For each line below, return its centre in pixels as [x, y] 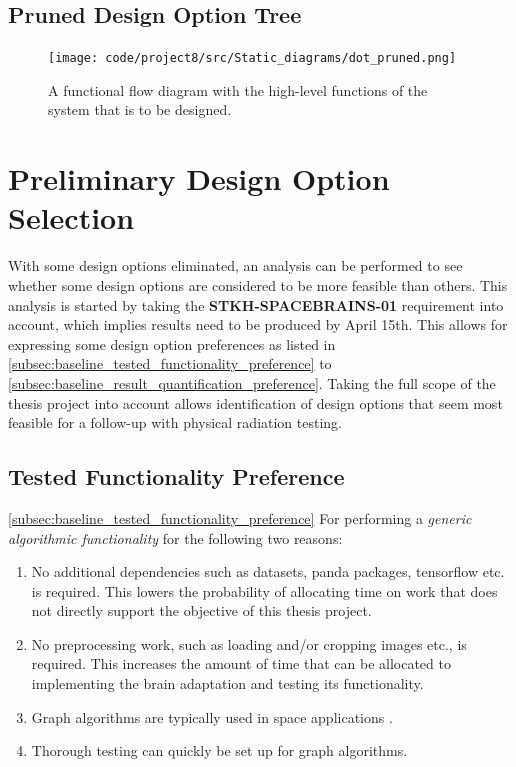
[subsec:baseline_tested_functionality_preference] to [170, 363]
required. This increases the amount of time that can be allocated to [241, 663]
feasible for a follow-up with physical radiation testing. [175, 422]
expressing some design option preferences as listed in [172, 343]
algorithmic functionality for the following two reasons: [175, 537]
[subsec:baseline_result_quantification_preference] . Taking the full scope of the [252, 382]
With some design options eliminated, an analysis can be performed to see [235, 265]
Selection [71, 217]
